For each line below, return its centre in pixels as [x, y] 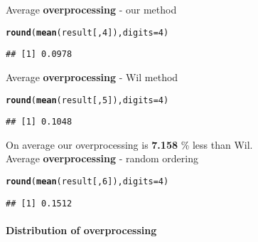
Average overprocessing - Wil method [92, 77]
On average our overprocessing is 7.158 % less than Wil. [129, 144]
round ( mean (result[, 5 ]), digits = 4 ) [87, 100]
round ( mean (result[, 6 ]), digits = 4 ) [87, 181]
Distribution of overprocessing [81, 230]
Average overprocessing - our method [91, 9]
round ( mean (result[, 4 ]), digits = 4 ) [87, 32]
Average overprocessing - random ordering [102, 158]
